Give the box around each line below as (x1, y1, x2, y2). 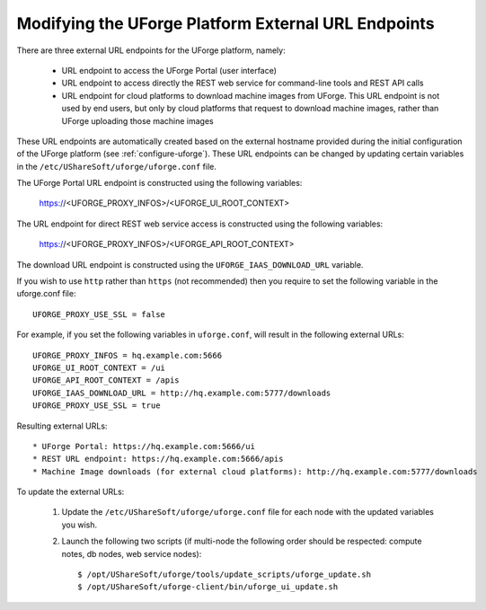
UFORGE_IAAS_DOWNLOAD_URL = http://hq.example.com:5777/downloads (32, 387, 331, 398)
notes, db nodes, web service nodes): (61, 548, 202, 559)
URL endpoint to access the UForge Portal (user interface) (61, 65, 278, 75)
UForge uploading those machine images (61, 115, 215, 126)
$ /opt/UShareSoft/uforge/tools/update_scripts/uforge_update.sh (77, 570, 372, 579)
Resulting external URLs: (16, 420, 108, 431)
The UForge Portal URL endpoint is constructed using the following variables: (16, 178, 303, 189)
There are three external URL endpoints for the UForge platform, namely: (16, 45, 287, 56)
